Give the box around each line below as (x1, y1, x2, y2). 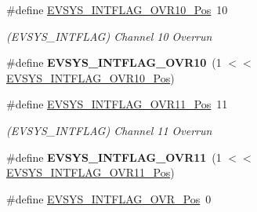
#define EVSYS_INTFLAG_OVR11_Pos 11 (6, 96, 228, 112)
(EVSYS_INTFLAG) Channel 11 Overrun (6, 122, 212, 138)
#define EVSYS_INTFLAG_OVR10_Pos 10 (6, 2, 228, 17)
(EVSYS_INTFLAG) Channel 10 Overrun (6, 27, 212, 44)
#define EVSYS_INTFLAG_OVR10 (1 (6, 54, 222, 71)
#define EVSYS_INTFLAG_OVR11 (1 (6, 148, 222, 165)
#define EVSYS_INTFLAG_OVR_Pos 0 (6, 190, 212, 207)
